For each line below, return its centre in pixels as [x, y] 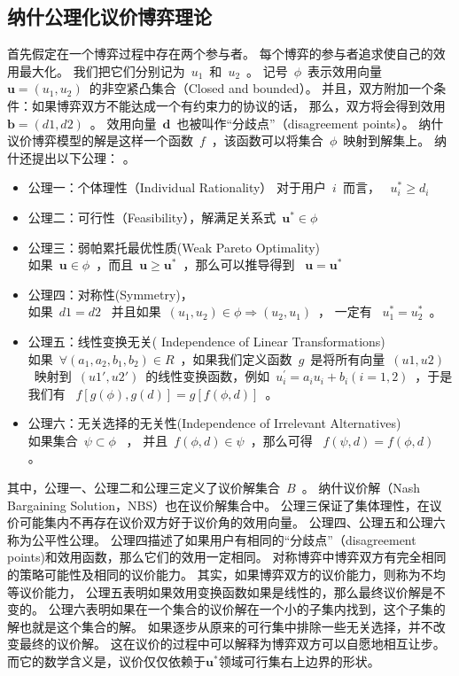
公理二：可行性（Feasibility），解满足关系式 [152, 217]
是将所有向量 [348, 358]
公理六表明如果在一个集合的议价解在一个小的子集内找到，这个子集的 [247, 609]
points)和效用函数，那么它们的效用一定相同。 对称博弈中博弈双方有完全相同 [227, 557]
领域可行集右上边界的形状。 [299, 661]
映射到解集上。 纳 [395, 140]
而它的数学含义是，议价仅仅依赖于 [106, 661]
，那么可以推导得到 [239, 264]
